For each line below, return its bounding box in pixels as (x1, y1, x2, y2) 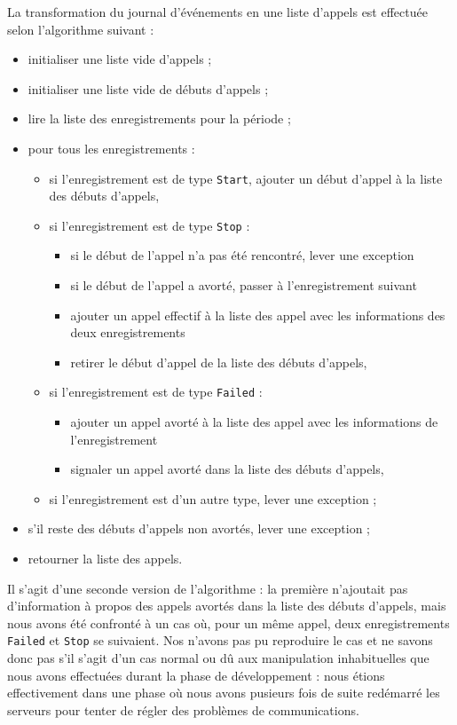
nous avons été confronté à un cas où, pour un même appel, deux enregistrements (7, 613, 450, 632)
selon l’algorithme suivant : (7, 20, 154, 38)
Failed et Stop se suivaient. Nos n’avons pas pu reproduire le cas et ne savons (7, 631, 433, 650)
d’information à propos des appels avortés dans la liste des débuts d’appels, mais (7, 596, 446, 615)
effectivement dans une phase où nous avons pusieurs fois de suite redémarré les (7, 683, 440, 702)
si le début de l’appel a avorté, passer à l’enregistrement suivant (70, 276, 417, 295)
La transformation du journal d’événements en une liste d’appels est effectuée (7, 3, 428, 20)
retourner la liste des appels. (28, 549, 183, 568)
